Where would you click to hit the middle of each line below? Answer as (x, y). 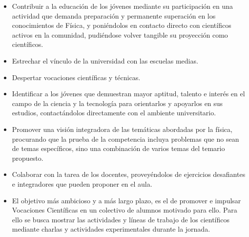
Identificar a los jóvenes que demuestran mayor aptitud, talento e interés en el (128, 94)
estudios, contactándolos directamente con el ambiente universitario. (114, 113)
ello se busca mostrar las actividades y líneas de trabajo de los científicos (121, 219)
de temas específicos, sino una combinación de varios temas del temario (118, 148)
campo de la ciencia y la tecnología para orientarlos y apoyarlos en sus (117, 103)
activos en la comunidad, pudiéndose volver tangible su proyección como (120, 34)
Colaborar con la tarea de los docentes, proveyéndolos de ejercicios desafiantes (129, 174)
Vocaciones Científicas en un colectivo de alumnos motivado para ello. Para (124, 210)
